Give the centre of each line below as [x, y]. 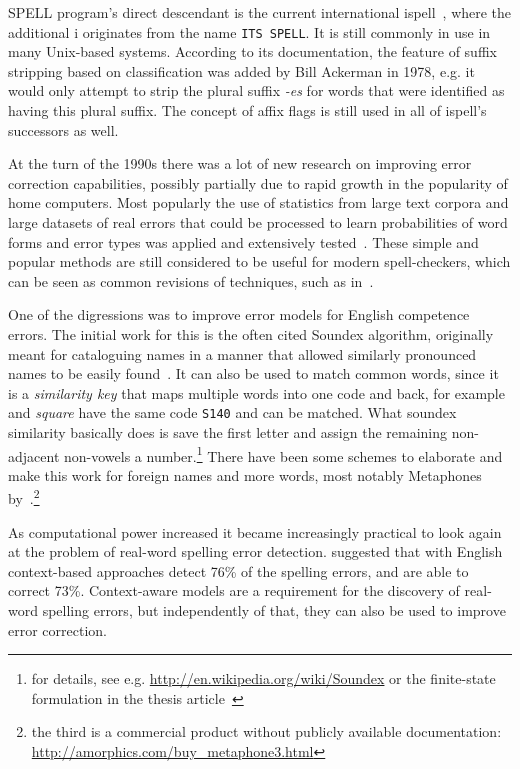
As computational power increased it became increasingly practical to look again [255, 531]
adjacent [34, 455]
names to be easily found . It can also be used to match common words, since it [253, 373]
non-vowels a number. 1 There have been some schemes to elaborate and [283, 454]
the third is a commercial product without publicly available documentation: [266, 731]
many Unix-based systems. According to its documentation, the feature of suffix [252, 51]
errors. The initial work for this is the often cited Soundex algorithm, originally [251, 333]
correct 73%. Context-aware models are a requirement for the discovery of [234, 590]
